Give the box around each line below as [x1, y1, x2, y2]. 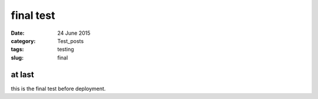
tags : [11, 46, 24, 53]
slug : [11, 54, 24, 61]
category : [11, 37, 36, 44]
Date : [11, 29, 25, 37]
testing [57, 46, 74, 53]
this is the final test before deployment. [11, 85, 106, 92]
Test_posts [57, 37, 84, 44]
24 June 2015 [57, 29, 91, 37]
